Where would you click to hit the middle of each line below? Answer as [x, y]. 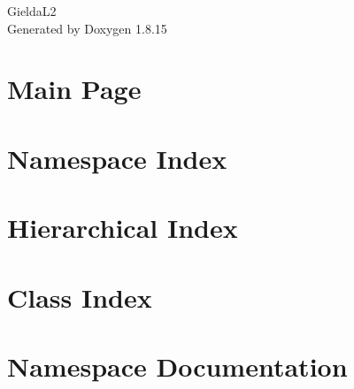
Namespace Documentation [177, 366]
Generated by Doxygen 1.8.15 [87, 28]
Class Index [80, 297]
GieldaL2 [32, 11]
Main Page [74, 89]
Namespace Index [117, 158]
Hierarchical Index [123, 228]
